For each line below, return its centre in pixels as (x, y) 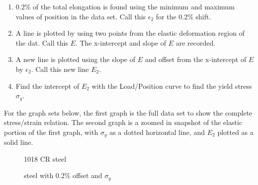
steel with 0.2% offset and (63, 175)
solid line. (19, 142)
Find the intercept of (47, 86)
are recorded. (196, 42)
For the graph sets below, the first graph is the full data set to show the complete (128, 112)
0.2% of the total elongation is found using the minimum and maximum (125, 6)
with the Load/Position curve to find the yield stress (172, 86)
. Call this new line (60, 69)
